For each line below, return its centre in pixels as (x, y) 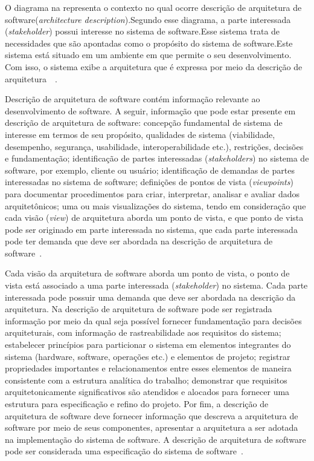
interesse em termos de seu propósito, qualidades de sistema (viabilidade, (140, 134)
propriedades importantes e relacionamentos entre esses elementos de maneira (148, 368)
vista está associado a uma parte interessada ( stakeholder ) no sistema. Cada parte (156, 285)
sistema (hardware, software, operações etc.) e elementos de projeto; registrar (148, 356)
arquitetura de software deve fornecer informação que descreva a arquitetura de (152, 415)
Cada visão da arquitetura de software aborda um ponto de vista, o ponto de (147, 273)
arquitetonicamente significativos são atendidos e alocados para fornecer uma (147, 392)
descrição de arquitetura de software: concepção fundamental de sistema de (144, 123)
